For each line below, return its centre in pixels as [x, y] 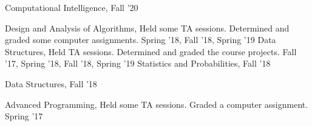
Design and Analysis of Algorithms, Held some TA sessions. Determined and [147, 28]
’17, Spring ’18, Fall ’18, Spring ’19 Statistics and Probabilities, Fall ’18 [138, 63]
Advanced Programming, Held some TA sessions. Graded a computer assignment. [157, 104]
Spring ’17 [24, 116]
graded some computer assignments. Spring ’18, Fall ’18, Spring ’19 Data [141, 40]
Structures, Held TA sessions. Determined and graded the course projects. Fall [151, 51]
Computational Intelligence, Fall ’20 [72, 7]
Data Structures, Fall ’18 [51, 83]
